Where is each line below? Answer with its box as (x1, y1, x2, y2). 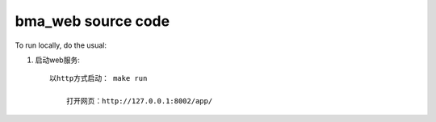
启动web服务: (35, 55, 80, 65)
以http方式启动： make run (49, 74, 148, 83)
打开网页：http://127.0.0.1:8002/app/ (65, 97, 213, 106)
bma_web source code (15, 12, 170, 30)
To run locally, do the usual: (15, 40, 107, 50)
